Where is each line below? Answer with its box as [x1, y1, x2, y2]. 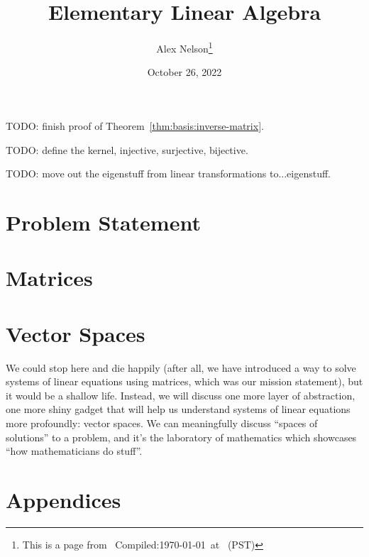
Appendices [6, 485, 121, 514]
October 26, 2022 [147, 65, 222, 79]
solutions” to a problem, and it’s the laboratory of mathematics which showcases [6, 429, 357, 444]
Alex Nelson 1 [156, 39, 213, 55]
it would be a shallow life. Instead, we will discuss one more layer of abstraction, [6, 387, 356, 402]
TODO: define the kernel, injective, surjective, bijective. [6, 142, 248, 157]
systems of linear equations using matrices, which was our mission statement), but [6, 374, 363, 389]
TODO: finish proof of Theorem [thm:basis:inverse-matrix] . [6, 118, 264, 133]
